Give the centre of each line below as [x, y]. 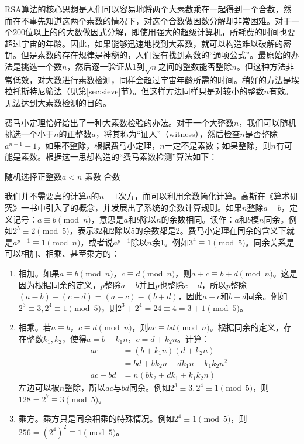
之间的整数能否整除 [195, 66]
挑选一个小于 [29, 134]
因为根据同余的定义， [59, 284]
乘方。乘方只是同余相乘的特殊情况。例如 [96, 419]
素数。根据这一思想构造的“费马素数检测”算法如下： [119, 157]
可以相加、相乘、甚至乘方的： [62, 253]
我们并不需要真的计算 [46, 196]
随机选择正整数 [33, 176]
